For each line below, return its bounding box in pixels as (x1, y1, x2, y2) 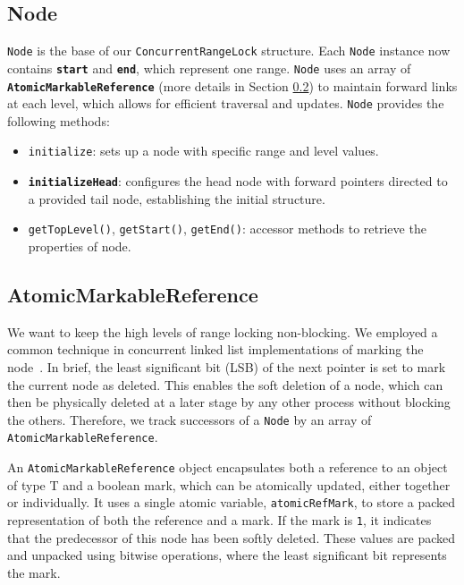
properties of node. (28, 236, 131, 255)
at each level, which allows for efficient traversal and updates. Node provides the (7, 94, 444, 113)
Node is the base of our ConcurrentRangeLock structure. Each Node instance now (7, 41, 451, 60)
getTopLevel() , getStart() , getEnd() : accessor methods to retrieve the (28, 219, 426, 238)
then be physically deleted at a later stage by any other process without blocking (7, 393, 451, 411)
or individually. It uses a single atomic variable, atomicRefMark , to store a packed (7, 493, 456, 512)
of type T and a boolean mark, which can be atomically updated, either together (7, 475, 451, 494)
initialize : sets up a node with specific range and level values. (28, 141, 379, 160)
